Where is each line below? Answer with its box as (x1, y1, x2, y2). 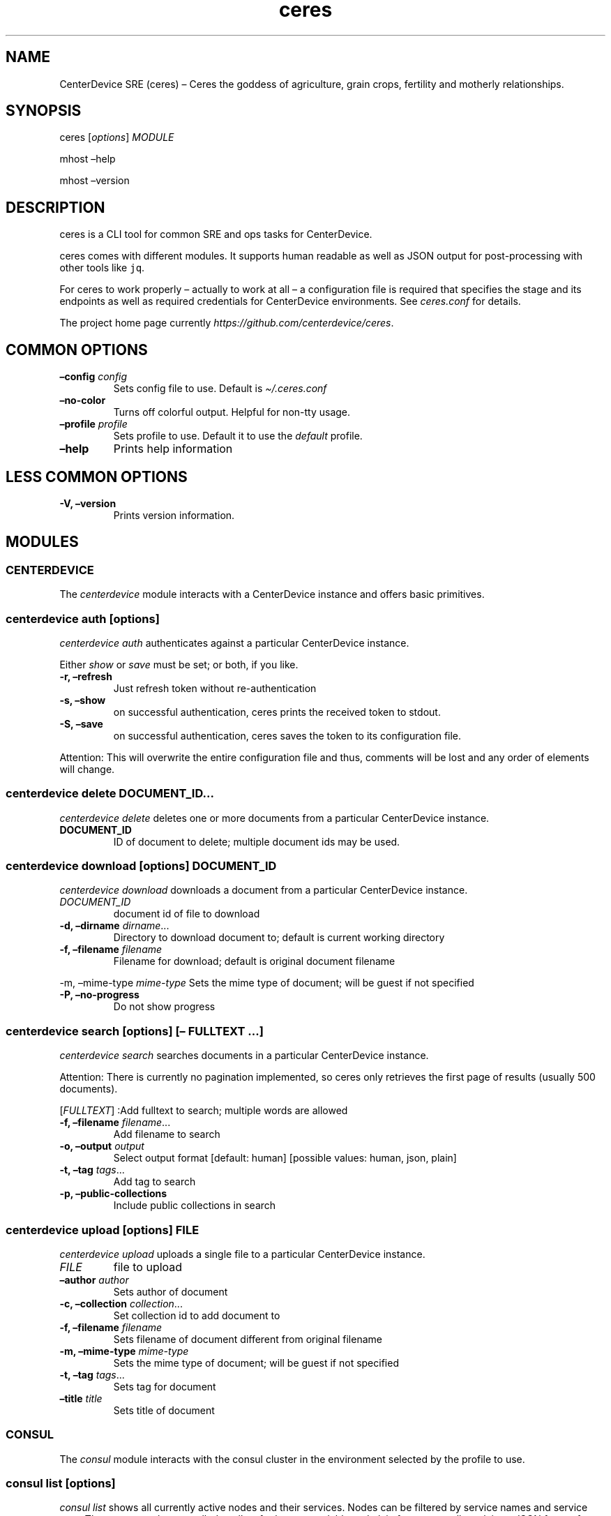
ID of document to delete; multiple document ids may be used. (113, 835, 400, 848)
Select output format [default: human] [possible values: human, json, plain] (113, 1152, 457, 1164)
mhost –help (59, 153, 116, 165)
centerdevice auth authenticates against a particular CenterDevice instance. (59, 636, 409, 649)
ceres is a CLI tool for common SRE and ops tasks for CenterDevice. (59, 228, 372, 241)
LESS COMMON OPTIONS (6, 467, 188, 486)
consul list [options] (6, 1476, 116, 1491)
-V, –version (59, 497, 116, 509)
